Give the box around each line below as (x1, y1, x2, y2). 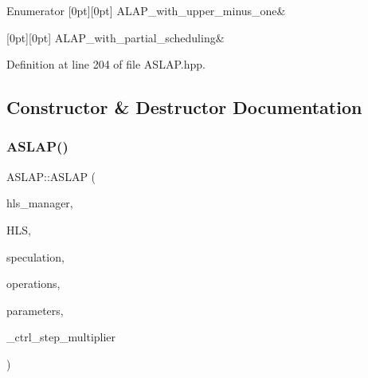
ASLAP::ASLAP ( (6, 167, 96, 184)
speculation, (6, 248, 65, 265)
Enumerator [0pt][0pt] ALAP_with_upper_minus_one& (6, 2, 286, 18)
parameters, (6, 301, 64, 318)
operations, (6, 275, 61, 292)
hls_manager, (6, 195, 73, 211)
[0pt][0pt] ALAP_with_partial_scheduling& (6, 29, 225, 45)
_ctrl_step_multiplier (6, 329, 116, 345)
